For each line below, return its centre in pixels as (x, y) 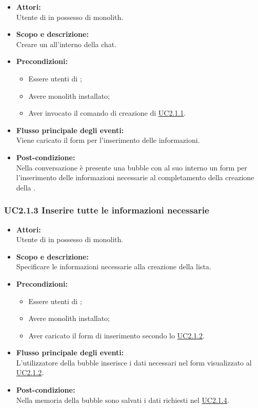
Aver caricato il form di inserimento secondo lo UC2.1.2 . (116, 335)
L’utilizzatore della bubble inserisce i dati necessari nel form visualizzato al (134, 362)
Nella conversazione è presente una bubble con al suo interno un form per (132, 167)
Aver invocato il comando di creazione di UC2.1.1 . (107, 113)
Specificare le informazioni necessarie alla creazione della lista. (114, 266)
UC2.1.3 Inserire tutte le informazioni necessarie (107, 210)
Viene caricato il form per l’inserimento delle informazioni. (108, 140)
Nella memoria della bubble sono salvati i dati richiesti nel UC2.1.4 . (123, 400)
